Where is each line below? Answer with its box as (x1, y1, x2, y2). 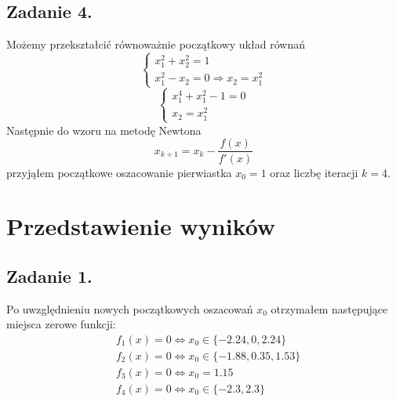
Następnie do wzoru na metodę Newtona (6, 121, 202, 138)
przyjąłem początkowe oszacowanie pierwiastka (6, 164, 232, 180)
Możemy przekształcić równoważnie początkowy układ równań (6, 36, 305, 53)
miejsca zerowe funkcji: (6, 316, 116, 332)
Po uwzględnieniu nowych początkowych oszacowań (6, 300, 253, 317)
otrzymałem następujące (271, 300, 388, 317)
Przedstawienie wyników (6, 210, 276, 242)
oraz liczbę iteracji (270, 164, 358, 180)
